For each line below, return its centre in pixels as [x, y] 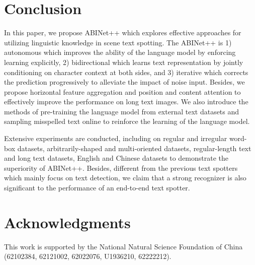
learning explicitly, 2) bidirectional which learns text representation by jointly [124, 62]
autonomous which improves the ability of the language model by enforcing [120, 52]
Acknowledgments [67, 222]
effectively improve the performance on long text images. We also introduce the [126, 102]
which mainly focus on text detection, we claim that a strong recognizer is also [125, 178]
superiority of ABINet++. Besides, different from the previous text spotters [121, 168]
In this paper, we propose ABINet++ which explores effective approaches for [123, 32]
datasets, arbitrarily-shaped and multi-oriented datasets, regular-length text [134, 148]
